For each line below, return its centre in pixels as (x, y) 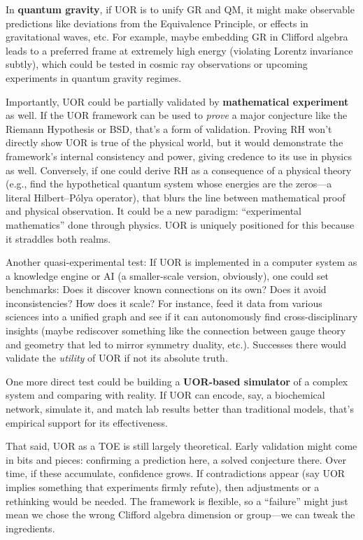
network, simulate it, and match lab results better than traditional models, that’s (180, 409)
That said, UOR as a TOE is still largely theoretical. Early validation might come (181, 446)
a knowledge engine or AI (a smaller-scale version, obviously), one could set (168, 275)
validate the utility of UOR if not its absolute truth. (117, 358)
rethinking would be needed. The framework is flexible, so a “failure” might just (177, 500)
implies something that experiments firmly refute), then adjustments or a (163, 487)
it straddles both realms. (58, 238)
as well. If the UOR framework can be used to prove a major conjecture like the (177, 115)
